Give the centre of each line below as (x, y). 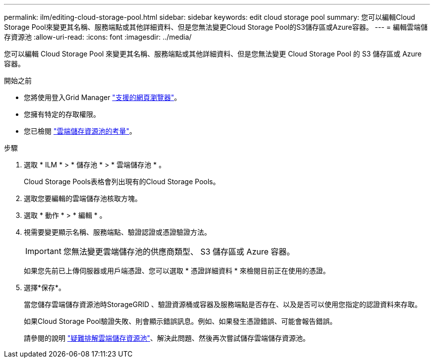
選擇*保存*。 (45, 287)
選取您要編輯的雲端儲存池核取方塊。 (83, 198)
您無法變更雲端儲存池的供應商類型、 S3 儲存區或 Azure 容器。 (179, 252)
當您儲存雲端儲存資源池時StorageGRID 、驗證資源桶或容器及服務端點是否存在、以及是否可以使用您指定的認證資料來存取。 (223, 304)
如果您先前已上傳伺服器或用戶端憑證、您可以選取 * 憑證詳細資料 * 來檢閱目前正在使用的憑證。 (177, 271)
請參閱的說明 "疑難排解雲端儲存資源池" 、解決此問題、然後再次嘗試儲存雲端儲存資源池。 (167, 338)
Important (43, 251)
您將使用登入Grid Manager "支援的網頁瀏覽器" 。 (103, 97)
